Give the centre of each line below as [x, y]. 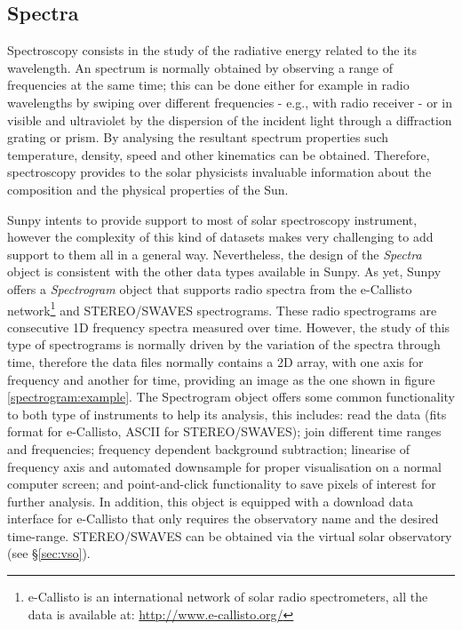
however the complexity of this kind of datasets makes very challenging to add [220, 237]
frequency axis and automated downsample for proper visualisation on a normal [224, 466]
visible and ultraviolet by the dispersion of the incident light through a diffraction [230, 120]
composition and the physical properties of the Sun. [148, 189]
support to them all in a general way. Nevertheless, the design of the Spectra [215, 254]
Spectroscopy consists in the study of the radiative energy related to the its [212, 50]
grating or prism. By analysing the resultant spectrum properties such [198, 137]
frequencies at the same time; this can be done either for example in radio [208, 85]
